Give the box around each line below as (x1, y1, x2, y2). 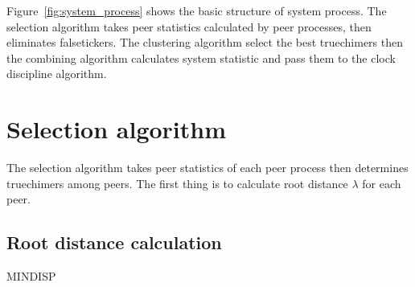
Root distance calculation (6, 230, 222, 255)
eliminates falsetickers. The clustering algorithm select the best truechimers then (6, 34, 404, 51)
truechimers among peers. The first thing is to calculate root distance (6, 174, 348, 191)
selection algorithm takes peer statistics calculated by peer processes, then (6, 18, 372, 35)
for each (362, 174, 401, 191)
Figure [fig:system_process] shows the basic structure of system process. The (6, 2, 387, 18)
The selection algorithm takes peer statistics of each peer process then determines (6, 159, 409, 176)
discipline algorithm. (6, 65, 107, 82)
